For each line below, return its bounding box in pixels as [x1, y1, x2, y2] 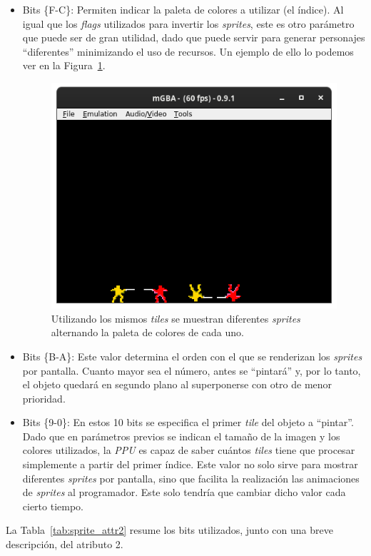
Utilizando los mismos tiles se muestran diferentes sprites [51, 310, 300, 325]
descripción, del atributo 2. [6, 537, 123, 552]
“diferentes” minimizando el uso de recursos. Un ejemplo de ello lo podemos [22, 44, 354, 59]
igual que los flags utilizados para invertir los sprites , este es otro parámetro [22, 16, 355, 31]
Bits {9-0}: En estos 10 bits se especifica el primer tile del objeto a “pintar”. [22, 415, 354, 430]
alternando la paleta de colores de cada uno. [51, 325, 244, 340]
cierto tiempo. [22, 498, 84, 513]
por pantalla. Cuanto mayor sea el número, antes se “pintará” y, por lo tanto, [22, 363, 361, 378]
